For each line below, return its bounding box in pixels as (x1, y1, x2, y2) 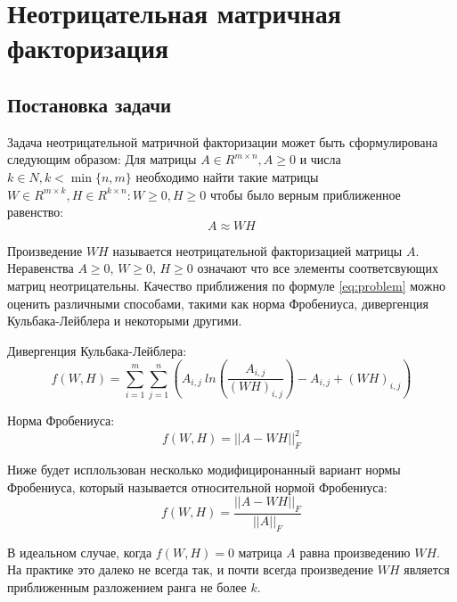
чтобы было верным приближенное (210, 185, 401, 203)
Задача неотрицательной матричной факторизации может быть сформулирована (7, 132, 438, 151)
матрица (238, 542, 282, 561)
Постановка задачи (7, 90, 172, 118)
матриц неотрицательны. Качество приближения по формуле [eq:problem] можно (7, 276, 445, 294)
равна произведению (299, 542, 411, 561)
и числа (299, 150, 341, 169)
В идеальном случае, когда (7, 542, 152, 561)
